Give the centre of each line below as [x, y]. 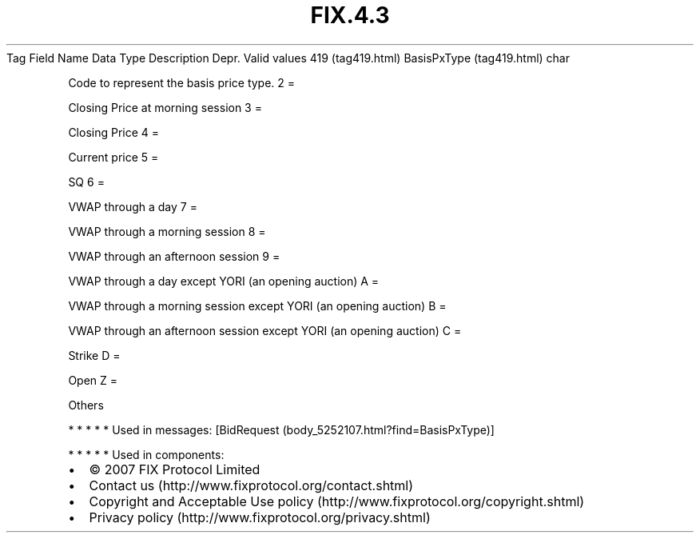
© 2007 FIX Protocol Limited [175, 469]
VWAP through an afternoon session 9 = [174, 256]
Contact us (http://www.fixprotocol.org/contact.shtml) [251, 485]
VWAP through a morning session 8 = [167, 231]
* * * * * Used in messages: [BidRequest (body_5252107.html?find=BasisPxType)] [281, 429]
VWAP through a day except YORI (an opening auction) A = [224, 281]
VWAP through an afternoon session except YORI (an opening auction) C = [265, 330]
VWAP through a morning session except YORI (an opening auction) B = [257, 305]
